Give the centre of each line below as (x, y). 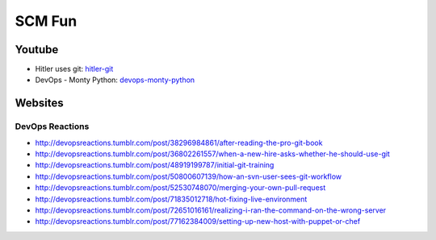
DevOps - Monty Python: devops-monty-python (115, 80)
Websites (39, 103)
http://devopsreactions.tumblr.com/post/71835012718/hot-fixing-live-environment (171, 199)
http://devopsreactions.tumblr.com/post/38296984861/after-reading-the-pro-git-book (179, 143)
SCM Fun (46, 21)
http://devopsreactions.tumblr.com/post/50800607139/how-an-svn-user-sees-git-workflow (189, 176)
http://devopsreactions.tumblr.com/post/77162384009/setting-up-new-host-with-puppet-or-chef (198, 221)
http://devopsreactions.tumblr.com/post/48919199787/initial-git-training (155, 165)
